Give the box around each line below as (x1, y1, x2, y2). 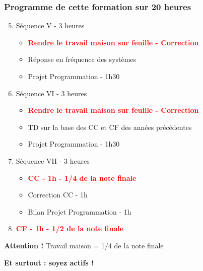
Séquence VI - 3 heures (16, 88, 87, 98)
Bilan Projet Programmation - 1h (28, 206, 131, 217)
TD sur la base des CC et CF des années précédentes (28, 121, 192, 132)
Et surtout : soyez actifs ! (4, 257, 94, 267)
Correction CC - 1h (28, 189, 88, 200)
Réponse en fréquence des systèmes (28, 54, 137, 64)
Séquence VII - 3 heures (16, 155, 90, 166)
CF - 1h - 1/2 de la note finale (16, 223, 124, 234)
